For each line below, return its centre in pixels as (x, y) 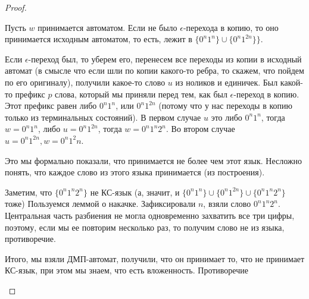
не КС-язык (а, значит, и (135, 192)
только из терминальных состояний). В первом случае (103, 117)
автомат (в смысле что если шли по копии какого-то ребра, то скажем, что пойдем (154, 70)
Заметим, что (29, 192)
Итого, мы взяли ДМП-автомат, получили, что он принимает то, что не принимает (155, 258)
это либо (227, 117)
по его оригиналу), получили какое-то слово (85, 82)
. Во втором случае (201, 129)
